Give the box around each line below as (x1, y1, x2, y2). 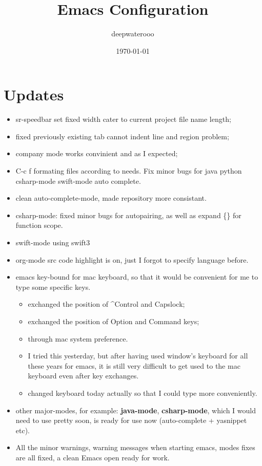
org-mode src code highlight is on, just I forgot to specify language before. (15, 254, 249, 265)
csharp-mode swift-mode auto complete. (15, 175, 141, 186)
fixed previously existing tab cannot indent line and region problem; (15, 131, 229, 141)
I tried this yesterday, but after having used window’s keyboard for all (28, 350, 248, 361)
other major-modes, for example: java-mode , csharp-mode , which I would (15, 405, 256, 415)
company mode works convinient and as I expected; (15, 148, 178, 159)
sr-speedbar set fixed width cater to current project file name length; (15, 114, 231, 124)
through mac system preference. (28, 333, 128, 344)
